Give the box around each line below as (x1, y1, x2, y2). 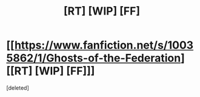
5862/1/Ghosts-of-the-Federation (6, 52, 181, 65)
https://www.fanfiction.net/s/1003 (14, 38, 194, 52)
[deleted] (6, 84, 29, 92)
